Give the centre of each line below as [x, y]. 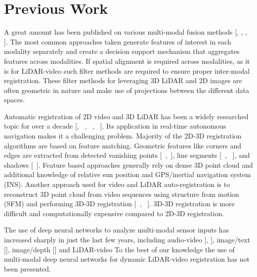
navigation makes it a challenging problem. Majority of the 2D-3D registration [123, 136]
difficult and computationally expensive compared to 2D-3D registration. [114, 213]
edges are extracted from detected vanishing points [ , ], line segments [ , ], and [127, 155]
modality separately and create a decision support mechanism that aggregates [122, 51]
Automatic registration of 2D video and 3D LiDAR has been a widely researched [126, 116]
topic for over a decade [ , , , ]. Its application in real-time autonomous [115, 126]
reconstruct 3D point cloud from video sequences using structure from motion [122, 194]
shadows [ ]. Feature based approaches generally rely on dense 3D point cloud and [128, 164]
